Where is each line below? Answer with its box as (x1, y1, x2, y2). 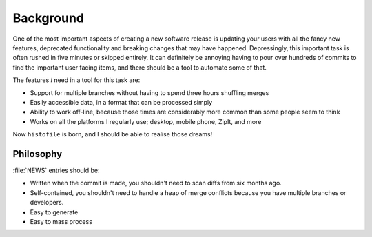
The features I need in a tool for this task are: (12, 76, 141, 84)
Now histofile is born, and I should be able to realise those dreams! (12, 130, 213, 138)
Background (12, 10, 84, 25)
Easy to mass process (30, 217, 93, 225)
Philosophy (12, 148, 63, 160)
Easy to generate (30, 207, 79, 216)
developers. (30, 198, 64, 207)
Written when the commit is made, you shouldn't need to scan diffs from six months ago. (30, 179, 282, 187)
